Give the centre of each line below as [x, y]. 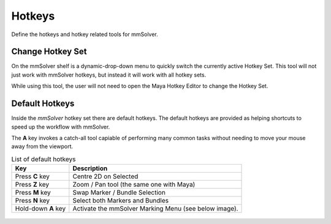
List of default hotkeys [44, 159]
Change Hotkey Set [49, 52]
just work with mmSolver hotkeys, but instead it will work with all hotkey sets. [109, 75]
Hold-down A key [40, 209]
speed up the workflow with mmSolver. [61, 127]
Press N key [32, 201]
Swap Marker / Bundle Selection [119, 193]
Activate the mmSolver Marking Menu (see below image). [155, 209]
